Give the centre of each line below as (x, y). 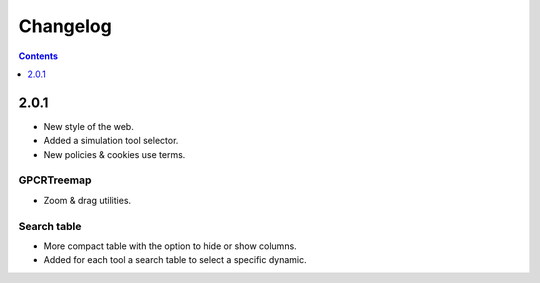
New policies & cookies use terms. (114, 154)
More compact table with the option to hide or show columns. (170, 246)
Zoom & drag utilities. (87, 200)
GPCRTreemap (55, 180)
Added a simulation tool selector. (111, 141)
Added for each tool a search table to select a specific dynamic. (175, 260)
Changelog (65, 26)
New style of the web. (88, 126)
